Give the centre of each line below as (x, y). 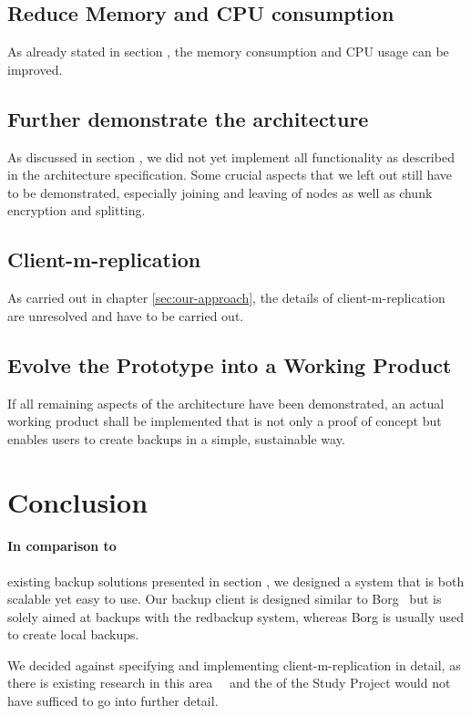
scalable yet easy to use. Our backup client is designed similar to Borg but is (225, 599)
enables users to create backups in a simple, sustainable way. (176, 438)
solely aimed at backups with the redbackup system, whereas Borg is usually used (236, 616)
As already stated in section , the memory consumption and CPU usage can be (228, 52)
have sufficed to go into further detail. (113, 701)
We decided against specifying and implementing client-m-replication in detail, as (234, 664)
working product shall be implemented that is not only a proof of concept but (225, 421)
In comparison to (62, 546)
